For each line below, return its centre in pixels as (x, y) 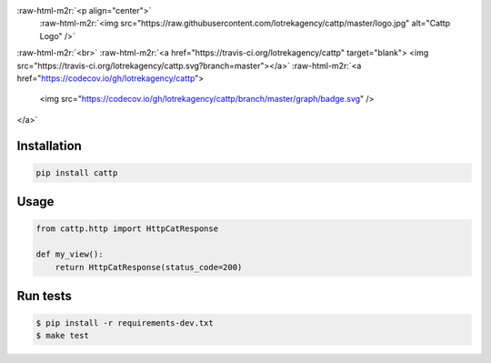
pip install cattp (77, 172)
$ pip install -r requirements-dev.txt (125, 323)
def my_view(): (70, 254)
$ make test (63, 336)
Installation (49, 146)
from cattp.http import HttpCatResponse (127, 229)
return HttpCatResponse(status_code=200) (149, 267)
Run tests (44, 296)
